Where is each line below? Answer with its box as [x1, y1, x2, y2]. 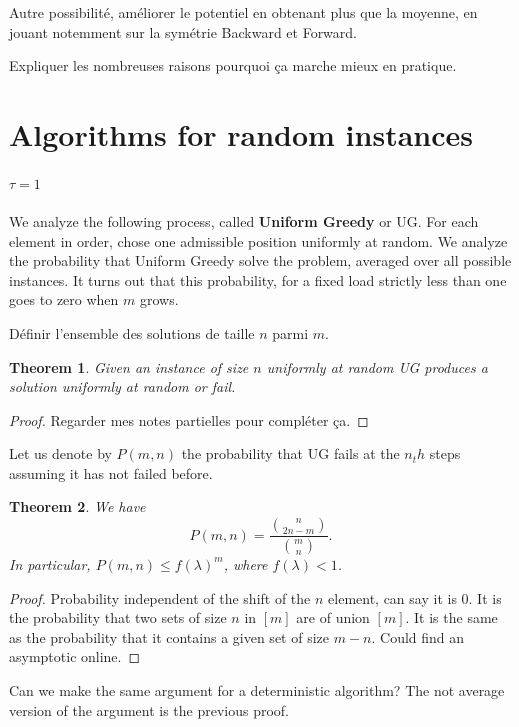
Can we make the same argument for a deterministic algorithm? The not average [9, 679, 505, 700]
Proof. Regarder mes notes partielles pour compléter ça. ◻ [9, 409, 369, 430]
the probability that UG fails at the [181, 443, 400, 464]
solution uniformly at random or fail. [9, 376, 236, 397]
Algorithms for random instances [9, 113, 473, 154]
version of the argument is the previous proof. [9, 699, 290, 720]
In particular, [9, 553, 91, 574]
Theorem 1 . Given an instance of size [9, 356, 249, 377]
